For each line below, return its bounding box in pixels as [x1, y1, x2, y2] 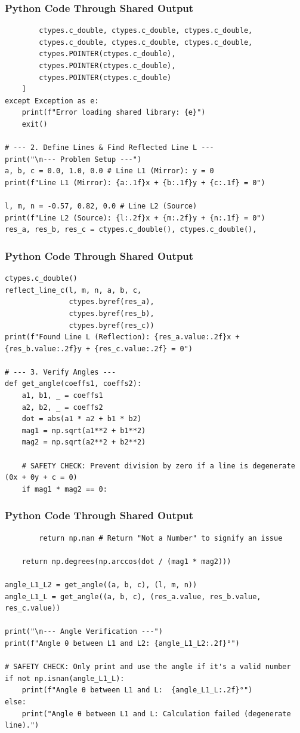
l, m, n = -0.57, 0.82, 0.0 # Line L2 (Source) [5, 202, 197, 211]
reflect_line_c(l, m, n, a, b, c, [5, 286, 142, 295]
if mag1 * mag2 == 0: [21, 484, 107, 493]
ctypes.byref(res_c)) [69, 321, 154, 330]
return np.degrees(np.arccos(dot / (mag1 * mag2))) [21, 557, 231, 566]
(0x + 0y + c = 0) [5, 473, 78, 482]
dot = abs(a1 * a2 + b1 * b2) [21, 415, 142, 424]
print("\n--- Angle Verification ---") [5, 627, 163, 636]
